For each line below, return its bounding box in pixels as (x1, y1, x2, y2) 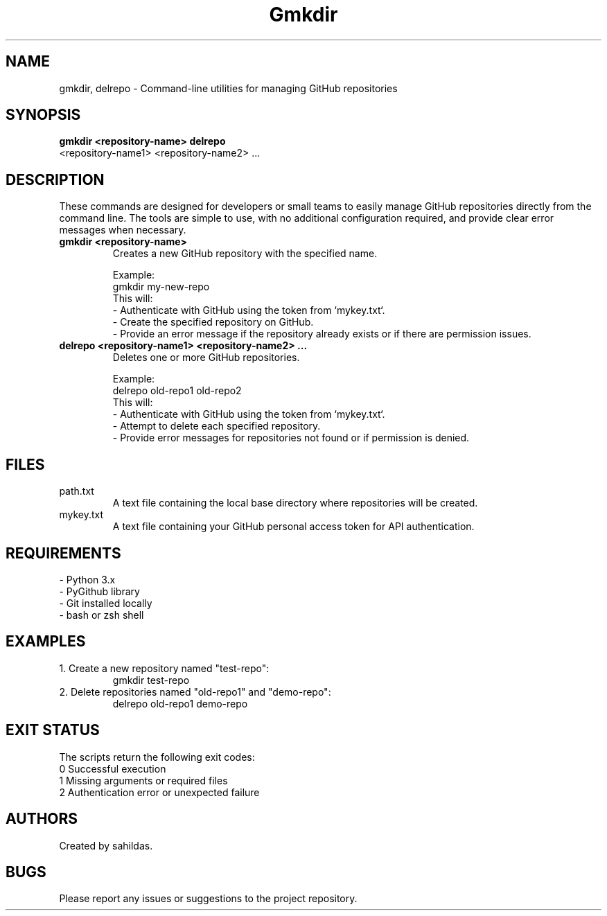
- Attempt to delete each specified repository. (112, 420, 321, 432)
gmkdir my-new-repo (112, 281, 210, 293)
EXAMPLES (6, 633, 86, 651)
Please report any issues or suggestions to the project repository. (59, 892, 358, 905)
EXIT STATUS (6, 721, 100, 739)
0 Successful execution (59, 762, 166, 775)
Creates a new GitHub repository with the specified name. (112, 247, 378, 260)
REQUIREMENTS (6, 544, 121, 562)
